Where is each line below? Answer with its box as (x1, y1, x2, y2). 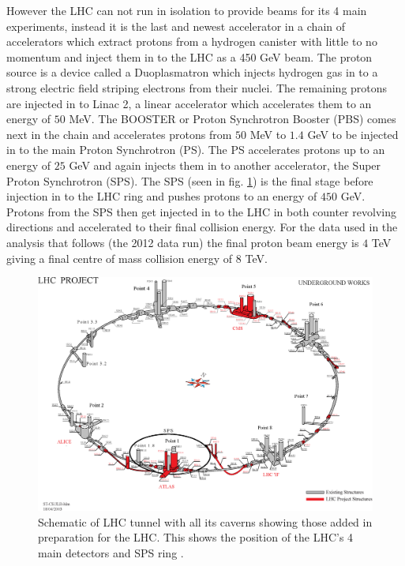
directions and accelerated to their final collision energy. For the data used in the (6, 219, 398, 235)
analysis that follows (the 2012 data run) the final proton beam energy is (6, 234, 359, 250)
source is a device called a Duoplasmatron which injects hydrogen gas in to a (6, 64, 378, 81)
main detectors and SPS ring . (38, 544, 184, 560)
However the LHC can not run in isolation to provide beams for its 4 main (6, 2, 367, 18)
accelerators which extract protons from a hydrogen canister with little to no (6, 33, 377, 50)
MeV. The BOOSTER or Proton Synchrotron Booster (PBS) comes (69, 111, 396, 127)
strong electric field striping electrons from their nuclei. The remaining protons (6, 79, 388, 96)
